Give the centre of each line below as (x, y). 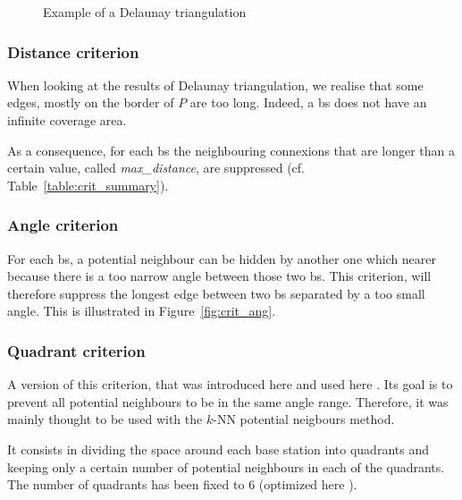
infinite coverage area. (67, 120)
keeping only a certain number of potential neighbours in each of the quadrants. (226, 466)
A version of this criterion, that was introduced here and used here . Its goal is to (230, 384)
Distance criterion (73, 51)
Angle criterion (63, 225)
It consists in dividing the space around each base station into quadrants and (218, 449)
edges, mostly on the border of (91, 102)
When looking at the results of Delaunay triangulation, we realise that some (215, 85)
